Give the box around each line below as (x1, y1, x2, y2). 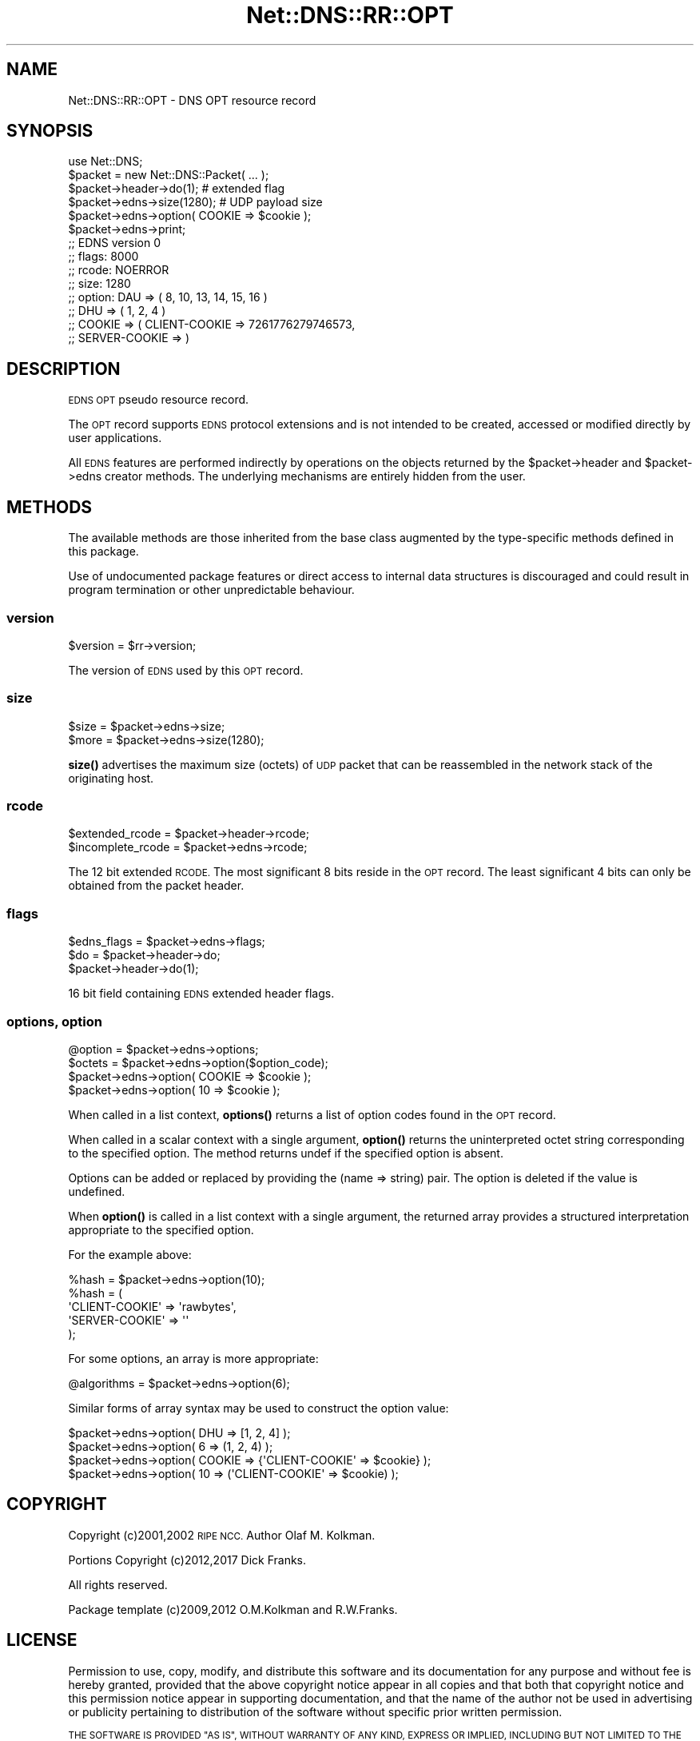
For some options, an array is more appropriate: (68, 1351, 319, 1365)
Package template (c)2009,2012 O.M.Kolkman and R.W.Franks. (68, 1602, 398, 1616)
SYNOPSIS (6, 121, 93, 141)
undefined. (68, 1184, 125, 1198)
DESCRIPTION (6, 358, 121, 379)
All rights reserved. (68, 1577, 168, 1592)
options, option (6, 1013, 102, 1030)
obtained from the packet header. (68, 878, 245, 893)
